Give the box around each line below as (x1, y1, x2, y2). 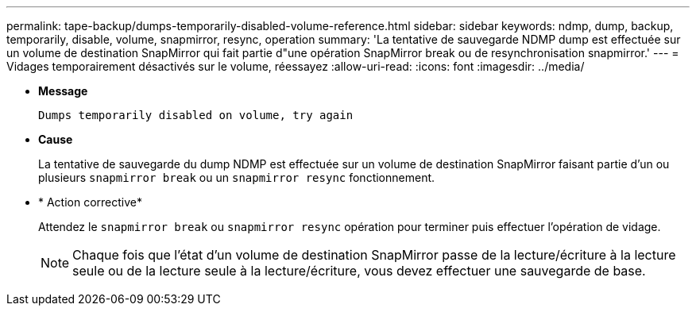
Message (38, 84, 88, 98)
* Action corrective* (38, 195, 143, 209)
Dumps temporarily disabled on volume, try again (38, 109, 354, 121)
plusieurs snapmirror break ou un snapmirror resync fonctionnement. (38, 171, 435, 184)
